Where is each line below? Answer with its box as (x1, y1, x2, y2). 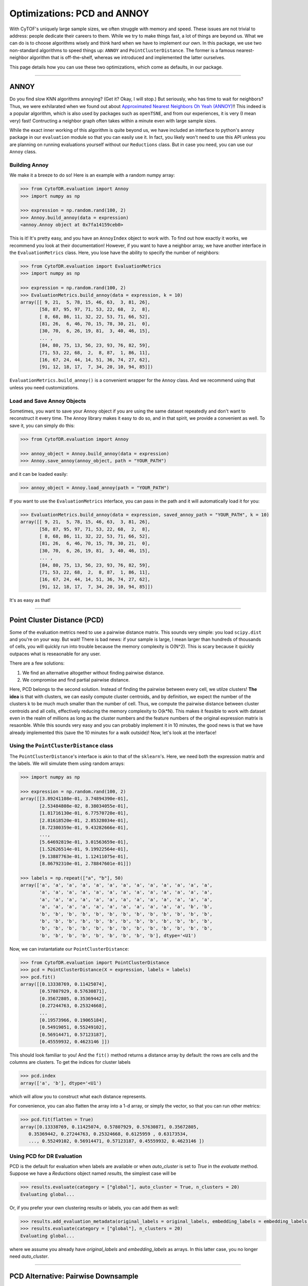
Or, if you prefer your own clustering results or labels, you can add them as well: (9, 1204, 179, 1211)
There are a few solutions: (9, 660, 65, 666)
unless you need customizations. (9, 384, 79, 390)
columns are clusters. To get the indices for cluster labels (9, 1059, 131, 1065)
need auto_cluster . (9, 1253, 49, 1259)
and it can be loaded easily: (9, 471, 68, 477)
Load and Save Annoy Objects (9, 397, 86, 404)
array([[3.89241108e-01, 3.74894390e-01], (20, 796, 129, 802)
